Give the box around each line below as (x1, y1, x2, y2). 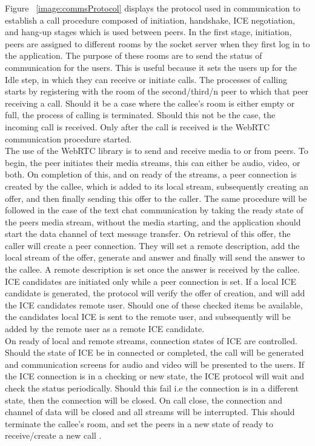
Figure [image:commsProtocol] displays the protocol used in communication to (5, 2, 300, 14)
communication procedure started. (5, 132, 132, 145)
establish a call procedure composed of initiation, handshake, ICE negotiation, (5, 13, 295, 26)
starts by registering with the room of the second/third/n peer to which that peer (5, 85, 309, 98)
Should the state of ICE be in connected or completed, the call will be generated (5, 346, 304, 359)
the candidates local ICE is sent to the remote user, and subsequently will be (5, 310, 291, 323)
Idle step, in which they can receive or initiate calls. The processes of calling (5, 73, 287, 85)
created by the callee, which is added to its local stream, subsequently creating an (5, 179, 308, 192)
